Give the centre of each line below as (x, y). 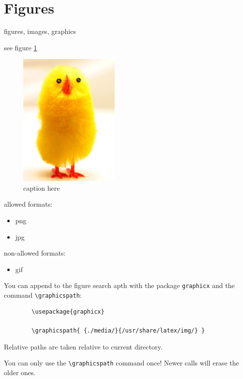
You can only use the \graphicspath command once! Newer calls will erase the (121, 363)
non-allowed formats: (35, 253)
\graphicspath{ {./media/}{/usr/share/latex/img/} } (118, 330)
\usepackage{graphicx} (68, 311)
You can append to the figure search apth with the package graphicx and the (119, 285)
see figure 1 (21, 47)
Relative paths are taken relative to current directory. (83, 346)
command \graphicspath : (43, 295)
